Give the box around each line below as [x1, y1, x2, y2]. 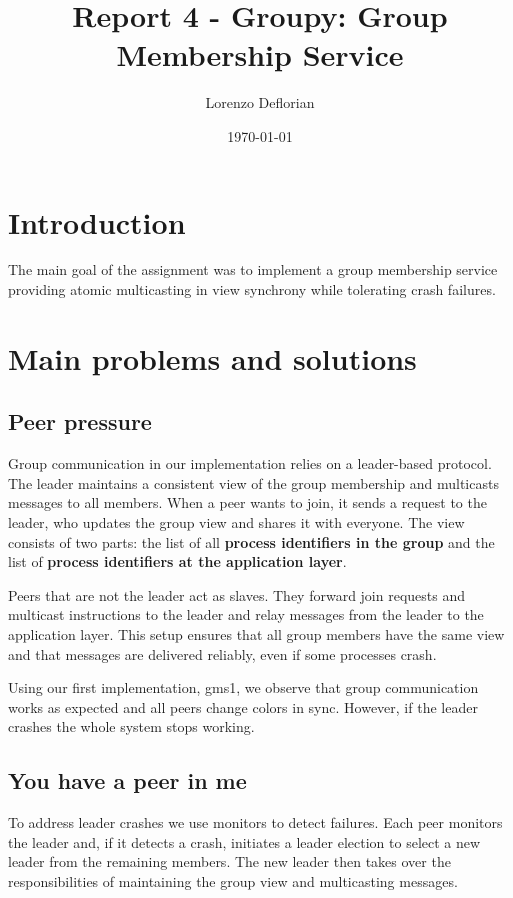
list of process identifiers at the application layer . [8, 551, 347, 572]
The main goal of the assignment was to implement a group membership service [8, 259, 498, 280]
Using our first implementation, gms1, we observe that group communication [8, 677, 479, 698]
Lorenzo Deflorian [205, 92, 315, 113]
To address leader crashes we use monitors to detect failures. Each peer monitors [8, 812, 503, 833]
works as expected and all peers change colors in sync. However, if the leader [8, 696, 478, 717]
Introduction [8, 201, 186, 242]
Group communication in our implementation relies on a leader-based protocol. [8, 453, 492, 474]
